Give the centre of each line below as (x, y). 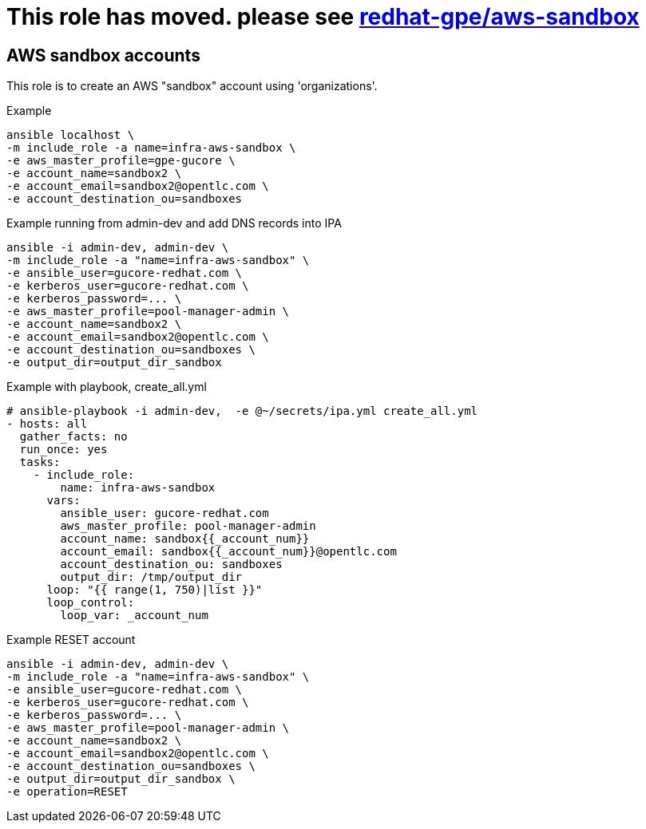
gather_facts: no (73, 437)
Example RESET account (71, 640)
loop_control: (91, 603)
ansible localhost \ (71, 135)
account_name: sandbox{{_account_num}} (185, 539)
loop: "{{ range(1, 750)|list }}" (155, 590)
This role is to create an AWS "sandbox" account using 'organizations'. (192, 86)
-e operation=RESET (67, 792)
